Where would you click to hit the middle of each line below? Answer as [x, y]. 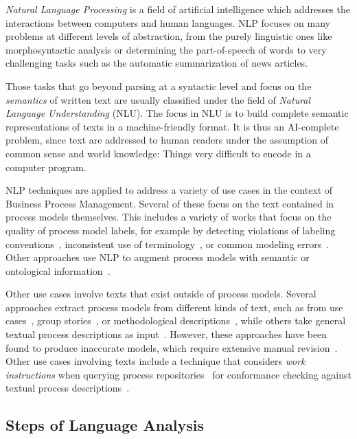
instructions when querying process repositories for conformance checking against [179, 374]
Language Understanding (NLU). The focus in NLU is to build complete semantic [177, 113]
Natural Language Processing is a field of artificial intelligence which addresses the [178, 9]
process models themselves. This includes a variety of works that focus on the [169, 217]
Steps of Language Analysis [105, 425]
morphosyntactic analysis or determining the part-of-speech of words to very [166, 49]
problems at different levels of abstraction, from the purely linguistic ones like [169, 36]
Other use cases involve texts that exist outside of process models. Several [161, 294]
